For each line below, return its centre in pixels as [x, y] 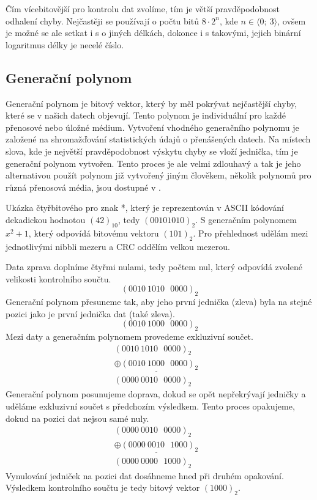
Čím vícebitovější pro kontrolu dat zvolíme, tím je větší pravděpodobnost [143, 9]
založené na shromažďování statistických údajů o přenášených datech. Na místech [158, 139]
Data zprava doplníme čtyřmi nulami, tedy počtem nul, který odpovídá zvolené [154, 267]
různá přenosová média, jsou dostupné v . [83, 187]
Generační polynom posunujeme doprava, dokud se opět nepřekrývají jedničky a [156, 394]
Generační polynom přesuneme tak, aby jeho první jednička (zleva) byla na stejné [159, 302]
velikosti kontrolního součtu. [58, 278]
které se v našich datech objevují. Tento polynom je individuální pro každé [146, 115]
